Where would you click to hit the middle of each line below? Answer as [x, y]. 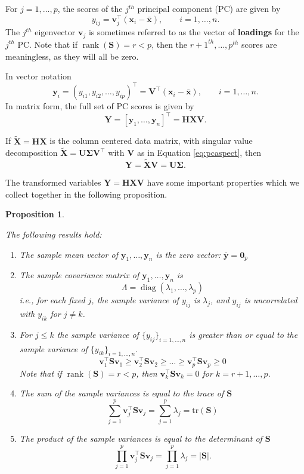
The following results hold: [54, 234]
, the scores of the [90, 8]
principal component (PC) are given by [209, 8]
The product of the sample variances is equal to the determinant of [141, 438]
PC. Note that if [47, 44]
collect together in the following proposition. [86, 194]
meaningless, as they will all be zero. [72, 56]
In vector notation [38, 76]
